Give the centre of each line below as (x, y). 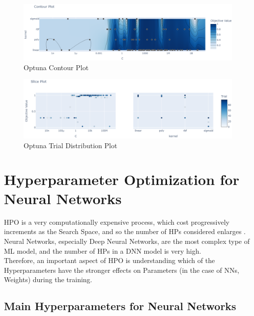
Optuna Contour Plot (56, 67)
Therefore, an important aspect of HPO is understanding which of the (110, 260)
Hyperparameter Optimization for (122, 179)
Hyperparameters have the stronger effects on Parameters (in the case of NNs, (122, 270)
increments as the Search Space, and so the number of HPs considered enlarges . (125, 231)
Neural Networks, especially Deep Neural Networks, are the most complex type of (127, 241)
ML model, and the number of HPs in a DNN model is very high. (103, 250)
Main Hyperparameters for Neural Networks (120, 306)
